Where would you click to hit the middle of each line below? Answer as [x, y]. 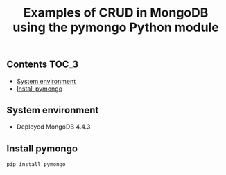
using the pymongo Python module [116, 27]
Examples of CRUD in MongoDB [116, 13]
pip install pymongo [36, 165]
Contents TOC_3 [43, 65]
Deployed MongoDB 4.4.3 [53, 127]
